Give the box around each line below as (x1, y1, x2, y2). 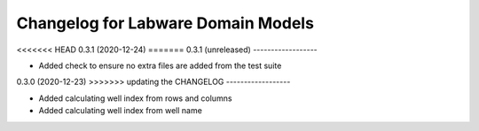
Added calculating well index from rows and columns (38, 93, 232, 104)
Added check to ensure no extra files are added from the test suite (38, 60, 282, 71)
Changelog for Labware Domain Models (16, 13, 315, 33)
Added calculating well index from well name (38, 105, 203, 116)
